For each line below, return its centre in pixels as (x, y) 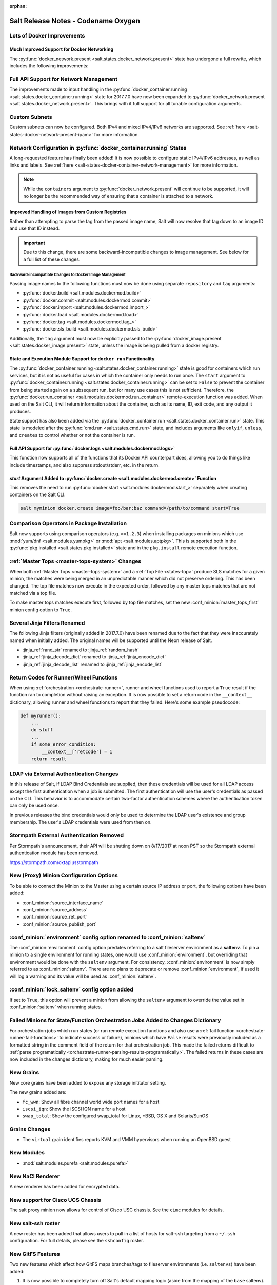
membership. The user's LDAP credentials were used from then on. (81, 822)
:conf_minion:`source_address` (55, 909)
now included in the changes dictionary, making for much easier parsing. (86, 1059)
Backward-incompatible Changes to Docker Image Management (67, 275)
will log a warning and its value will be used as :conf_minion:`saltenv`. (83, 976)
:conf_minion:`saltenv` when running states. (56, 1007)
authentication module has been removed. (54, 853)
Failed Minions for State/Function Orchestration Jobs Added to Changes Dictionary (115, 1020)
